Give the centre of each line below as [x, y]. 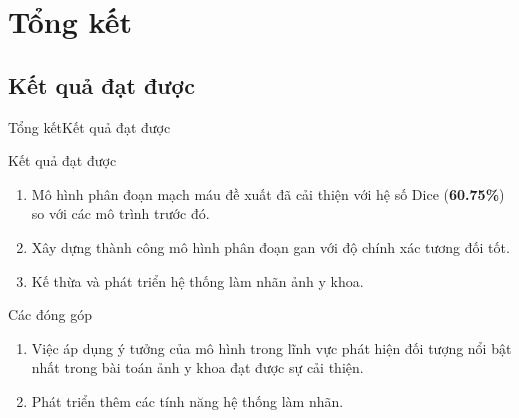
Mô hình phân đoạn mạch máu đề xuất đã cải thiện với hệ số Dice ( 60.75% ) [268, 193]
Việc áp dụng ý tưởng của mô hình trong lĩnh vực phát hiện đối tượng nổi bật [271, 347]
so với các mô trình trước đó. [120, 213]
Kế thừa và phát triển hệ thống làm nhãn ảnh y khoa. [197, 280]
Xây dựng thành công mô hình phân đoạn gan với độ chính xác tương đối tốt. [270, 246]
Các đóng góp [50, 314]
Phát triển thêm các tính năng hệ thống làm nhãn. [187, 400]
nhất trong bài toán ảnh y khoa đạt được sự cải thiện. [197, 367]
